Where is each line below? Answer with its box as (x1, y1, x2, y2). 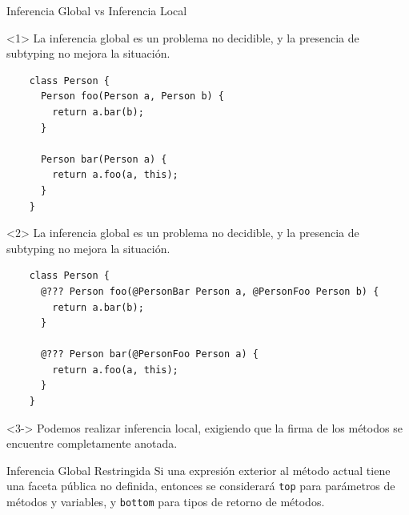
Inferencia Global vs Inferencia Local (6, 2, 187, 18)
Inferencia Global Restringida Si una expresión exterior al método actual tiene (6, 461, 391, 478)
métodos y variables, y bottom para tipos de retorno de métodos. (6, 493, 325, 510)
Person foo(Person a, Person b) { (40, 91, 225, 103)
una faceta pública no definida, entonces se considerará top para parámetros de (6, 477, 395, 494)
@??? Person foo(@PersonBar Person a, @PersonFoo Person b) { (40, 285, 379, 297)
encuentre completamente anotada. (6, 435, 178, 452)
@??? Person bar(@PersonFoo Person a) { (40, 348, 259, 360)
